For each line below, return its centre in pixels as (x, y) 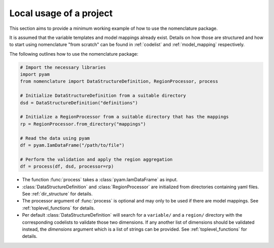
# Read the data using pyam (55, 138)
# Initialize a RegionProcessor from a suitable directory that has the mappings (125, 117)
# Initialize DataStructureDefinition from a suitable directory (103, 96)
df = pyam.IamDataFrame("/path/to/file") (72, 145)
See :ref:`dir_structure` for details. (57, 194)
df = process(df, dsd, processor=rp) (67, 167)
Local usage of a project (61, 13)
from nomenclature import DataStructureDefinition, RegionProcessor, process (119, 81)
